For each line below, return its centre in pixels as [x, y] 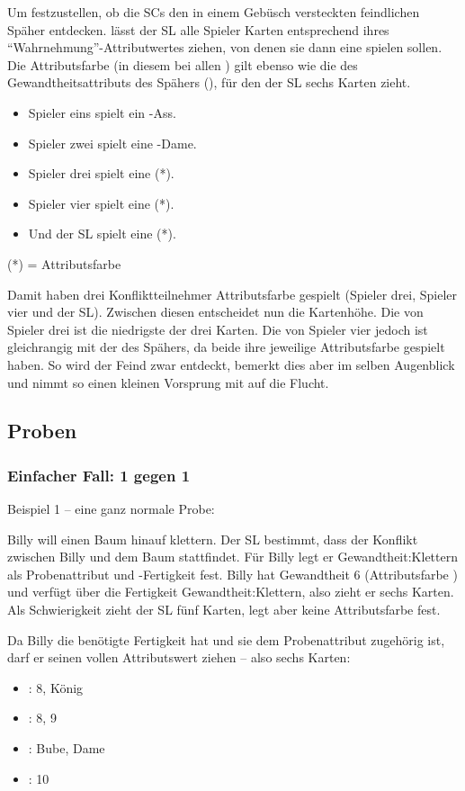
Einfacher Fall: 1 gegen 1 [99, 475]
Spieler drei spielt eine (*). [101, 173]
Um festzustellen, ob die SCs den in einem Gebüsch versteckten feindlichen [214, 12]
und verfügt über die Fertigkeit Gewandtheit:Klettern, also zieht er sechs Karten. [231, 592]
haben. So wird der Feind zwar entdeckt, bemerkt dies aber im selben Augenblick [231, 364]
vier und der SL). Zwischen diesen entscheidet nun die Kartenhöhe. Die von [215, 312]
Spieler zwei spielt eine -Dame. [112, 143]
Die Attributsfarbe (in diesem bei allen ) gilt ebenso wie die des [183, 64]
